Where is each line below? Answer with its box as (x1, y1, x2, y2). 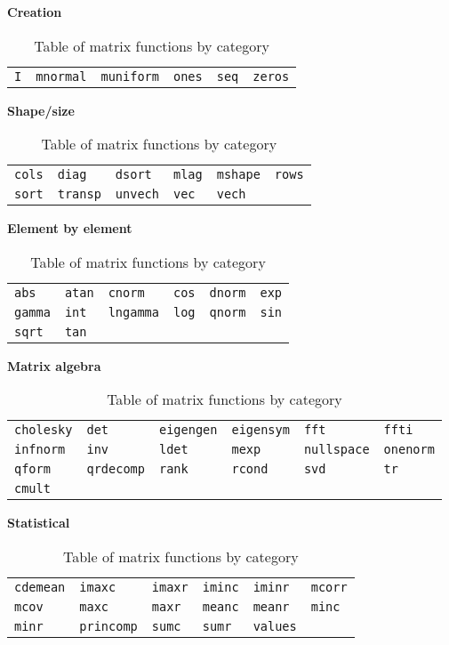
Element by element (7, 219, 132, 238)
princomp (79, 618, 138, 633)
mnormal (36, 69, 87, 84)
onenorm (383, 442, 435, 457)
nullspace (303, 442, 370, 457)
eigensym (231, 423, 290, 438)
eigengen (158, 423, 218, 438)
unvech (115, 187, 159, 202)
